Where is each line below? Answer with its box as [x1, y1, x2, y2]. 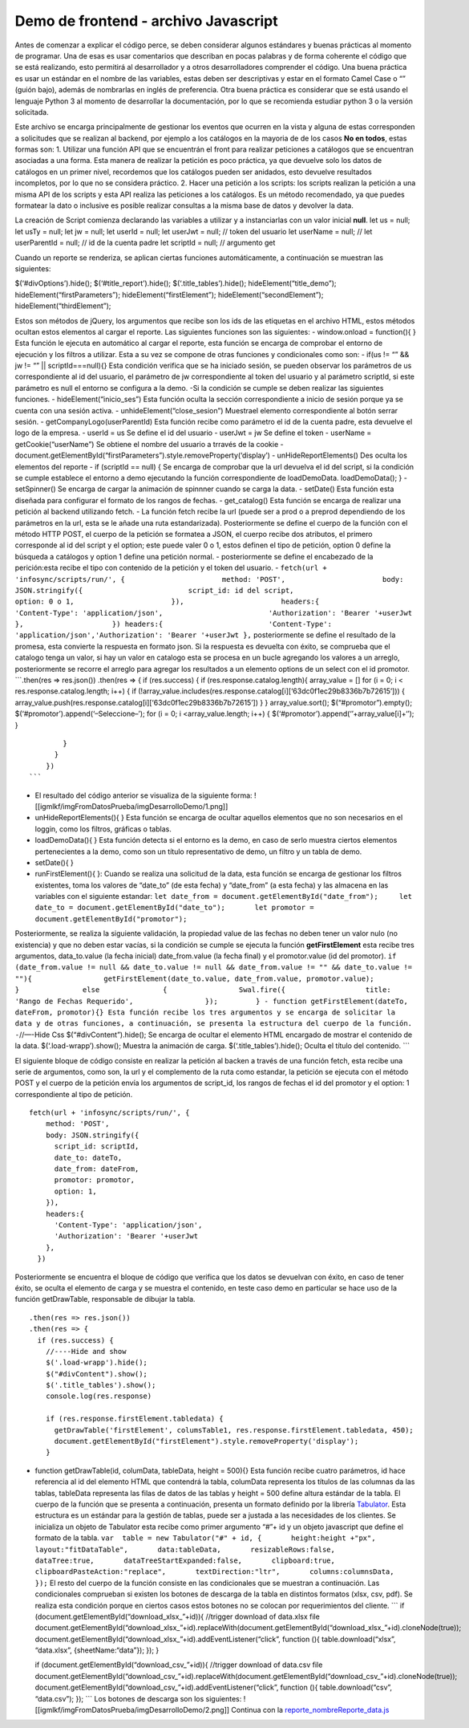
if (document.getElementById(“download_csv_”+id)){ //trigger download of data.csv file [34, 1660, 323, 1669]
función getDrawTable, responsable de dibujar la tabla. [14, 1295, 196, 1304]
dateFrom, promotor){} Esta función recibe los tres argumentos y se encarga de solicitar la [14, 1007, 396, 1017]
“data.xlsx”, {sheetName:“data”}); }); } [34, 1645, 160, 1655]
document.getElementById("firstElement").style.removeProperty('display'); [54, 1437, 359, 1446]
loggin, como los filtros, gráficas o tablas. [34, 823, 172, 834]
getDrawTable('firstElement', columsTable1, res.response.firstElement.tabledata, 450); [54, 1425, 414, 1434]
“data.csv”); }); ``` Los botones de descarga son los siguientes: [34, 1693, 242, 1703]
